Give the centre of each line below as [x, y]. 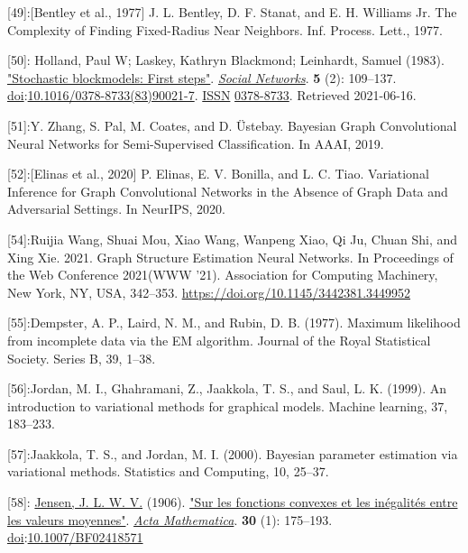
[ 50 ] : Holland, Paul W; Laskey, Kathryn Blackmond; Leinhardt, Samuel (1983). [226, 60]
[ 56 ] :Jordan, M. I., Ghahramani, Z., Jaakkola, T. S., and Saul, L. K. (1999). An [227, 388]
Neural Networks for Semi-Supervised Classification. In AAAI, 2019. [196, 143]
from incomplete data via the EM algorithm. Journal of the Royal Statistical [219, 340]
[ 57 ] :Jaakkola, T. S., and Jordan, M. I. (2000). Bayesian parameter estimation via [233, 453]
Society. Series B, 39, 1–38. [82, 358]
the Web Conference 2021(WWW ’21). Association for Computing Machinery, [223, 275]
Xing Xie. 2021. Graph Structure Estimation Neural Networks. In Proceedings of [230, 257]
